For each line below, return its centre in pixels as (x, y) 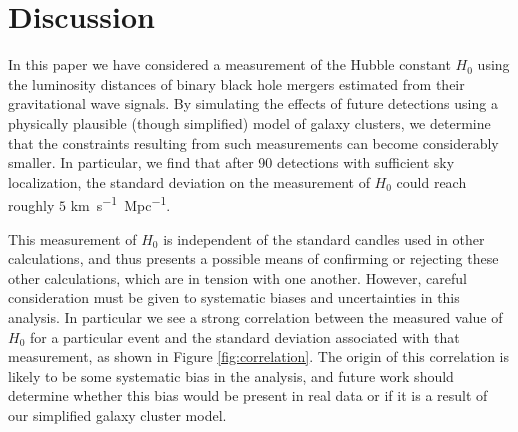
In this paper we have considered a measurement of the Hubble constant (229, 64)
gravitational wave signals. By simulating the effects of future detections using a (253, 103)
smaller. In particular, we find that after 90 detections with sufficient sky (231, 162)
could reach (431, 181)
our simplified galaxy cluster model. (117, 414)
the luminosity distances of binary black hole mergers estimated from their (236, 83)
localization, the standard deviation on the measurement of (189, 181)
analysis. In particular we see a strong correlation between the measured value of (255, 316)
